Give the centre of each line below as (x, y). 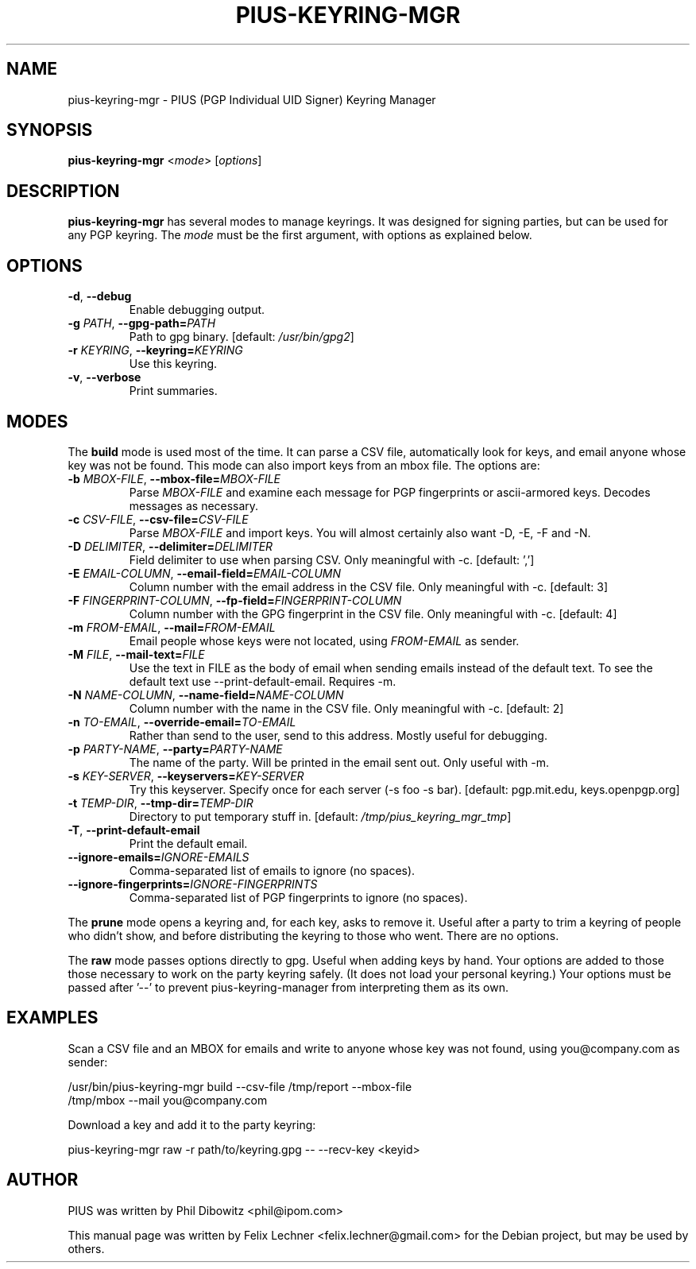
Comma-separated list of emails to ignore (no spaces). (272, 870)
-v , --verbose (104, 377)
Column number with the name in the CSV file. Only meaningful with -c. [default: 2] (346, 708)
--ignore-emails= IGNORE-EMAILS (159, 857)
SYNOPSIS (50, 130)
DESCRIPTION (63, 191)
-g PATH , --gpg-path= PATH (142, 323)
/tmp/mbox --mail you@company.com (168, 1100)
